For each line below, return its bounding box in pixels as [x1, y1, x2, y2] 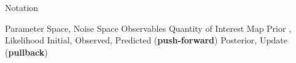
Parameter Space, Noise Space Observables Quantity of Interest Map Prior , [5, 21, 292, 34]
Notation [5, 1, 39, 13]
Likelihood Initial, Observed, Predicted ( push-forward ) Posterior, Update [5, 34, 288, 46]
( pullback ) [5, 45, 48, 58]
